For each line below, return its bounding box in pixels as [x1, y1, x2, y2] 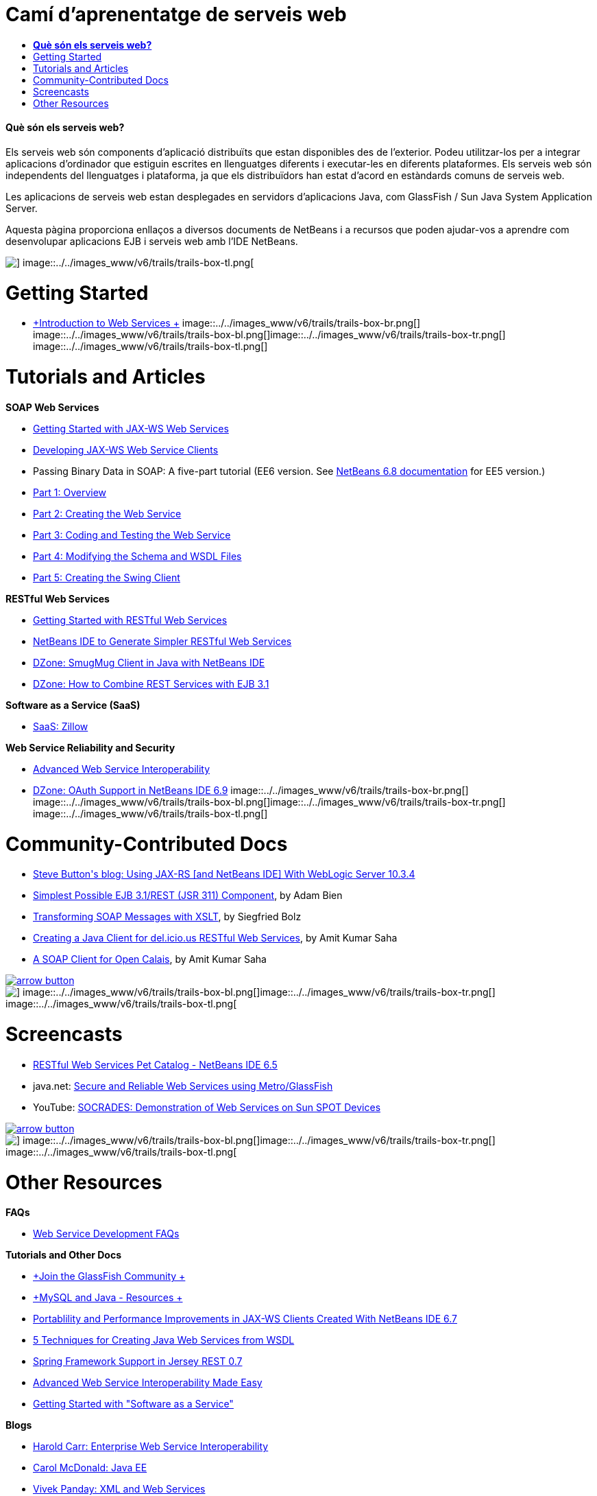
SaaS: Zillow [33, 720, 88, 732]
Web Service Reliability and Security [5, 741, 175, 753]
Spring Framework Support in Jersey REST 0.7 [33, 1355, 243, 1368]
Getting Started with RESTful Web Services [33, 613, 228, 626]
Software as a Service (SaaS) [5, 699, 141, 711]
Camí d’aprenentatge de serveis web [5, 3, 347, 26]
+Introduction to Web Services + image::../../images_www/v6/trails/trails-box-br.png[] [33, 317, 421, 329]
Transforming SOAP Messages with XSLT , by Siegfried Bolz [33, 911, 302, 923]
